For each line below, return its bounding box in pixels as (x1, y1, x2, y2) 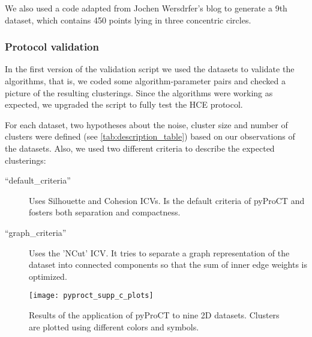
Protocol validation (5, 39, 99, 54)
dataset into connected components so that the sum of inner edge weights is (29, 258, 308, 271)
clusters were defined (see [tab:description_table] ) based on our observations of (5, 130, 295, 143)
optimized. (29, 270, 67, 282)
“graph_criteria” (5, 226, 67, 238)
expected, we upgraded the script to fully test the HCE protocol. (5, 98, 243, 111)
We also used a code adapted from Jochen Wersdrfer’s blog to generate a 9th (5, 2, 287, 14)
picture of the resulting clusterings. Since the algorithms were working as (5, 86, 273, 99)
